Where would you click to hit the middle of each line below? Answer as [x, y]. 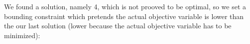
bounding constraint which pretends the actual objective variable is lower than [124, 16]
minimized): [22, 35]
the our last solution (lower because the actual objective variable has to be [118, 26]
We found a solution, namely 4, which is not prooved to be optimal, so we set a [125, 6]
